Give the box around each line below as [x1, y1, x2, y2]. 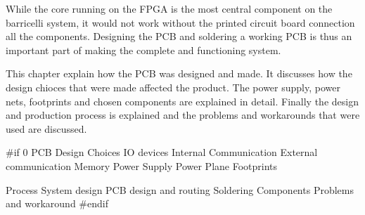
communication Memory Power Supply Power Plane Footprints [6, 158, 278, 173]
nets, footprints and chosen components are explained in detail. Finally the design [6, 93, 359, 108]
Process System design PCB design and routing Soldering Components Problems [6, 182, 354, 197]
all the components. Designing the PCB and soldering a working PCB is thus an [6, 29, 352, 44]
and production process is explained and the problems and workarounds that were [6, 107, 360, 122]
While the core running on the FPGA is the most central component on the [6, 1, 333, 15]
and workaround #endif [6, 196, 108, 211]
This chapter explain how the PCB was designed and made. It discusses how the [6, 66, 352, 81]
